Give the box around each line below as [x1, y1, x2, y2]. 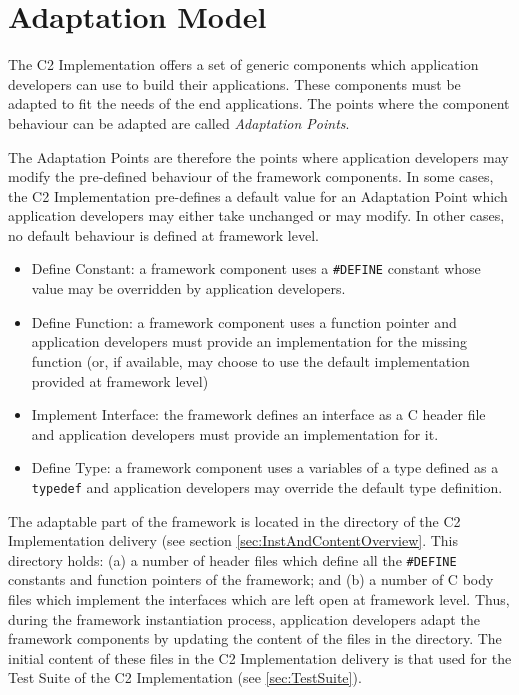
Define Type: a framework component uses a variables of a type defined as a [31, 457, 499, 478]
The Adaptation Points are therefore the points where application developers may [8, 146, 509, 167]
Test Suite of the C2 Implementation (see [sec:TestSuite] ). [8, 667, 362, 688]
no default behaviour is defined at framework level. [8, 224, 319, 245]
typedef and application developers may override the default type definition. [31, 476, 503, 497]
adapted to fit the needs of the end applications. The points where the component [8, 93, 510, 114]
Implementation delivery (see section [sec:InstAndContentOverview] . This [8, 530, 458, 551]
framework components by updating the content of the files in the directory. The [8, 628, 502, 649]
